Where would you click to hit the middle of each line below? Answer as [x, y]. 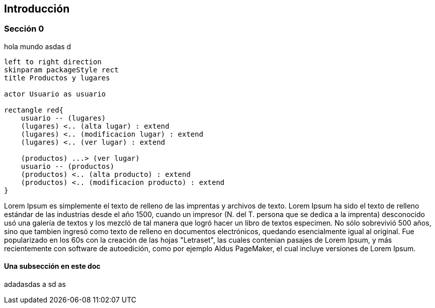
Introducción [37, 9]
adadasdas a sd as [35, 284]
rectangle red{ [34, 110]
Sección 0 [24, 29]
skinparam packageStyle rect [61, 70]
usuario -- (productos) [68, 166]
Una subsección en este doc [52, 266]
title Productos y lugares [57, 78]
